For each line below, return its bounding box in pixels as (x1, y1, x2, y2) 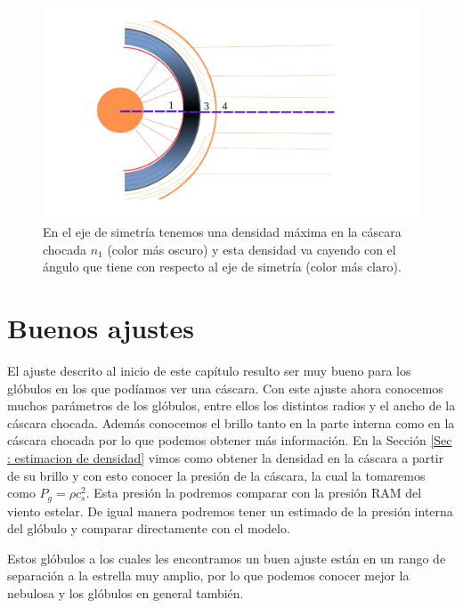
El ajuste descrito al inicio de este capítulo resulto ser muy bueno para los (7, 361, 411, 379)
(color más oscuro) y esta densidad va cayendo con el (107, 239, 396, 258)
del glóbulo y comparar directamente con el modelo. (7, 519, 290, 538)
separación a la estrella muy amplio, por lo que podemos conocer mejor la (7, 566, 410, 585)
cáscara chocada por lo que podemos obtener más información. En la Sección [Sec (7, 431, 452, 450)
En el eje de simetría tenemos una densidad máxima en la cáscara (43, 223, 402, 241)
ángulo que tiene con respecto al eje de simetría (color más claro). (43, 257, 402, 276)
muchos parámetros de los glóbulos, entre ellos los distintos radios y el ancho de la (7, 396, 456, 415)
